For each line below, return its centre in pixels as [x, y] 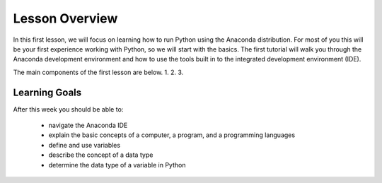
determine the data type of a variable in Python [117, 165]
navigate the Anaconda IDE [88, 125]
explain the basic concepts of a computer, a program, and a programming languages [172, 135]
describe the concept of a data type [101, 155]
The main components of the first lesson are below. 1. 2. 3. [98, 72]
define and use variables [84, 145]
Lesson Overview [65, 18]
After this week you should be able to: [68, 109]
